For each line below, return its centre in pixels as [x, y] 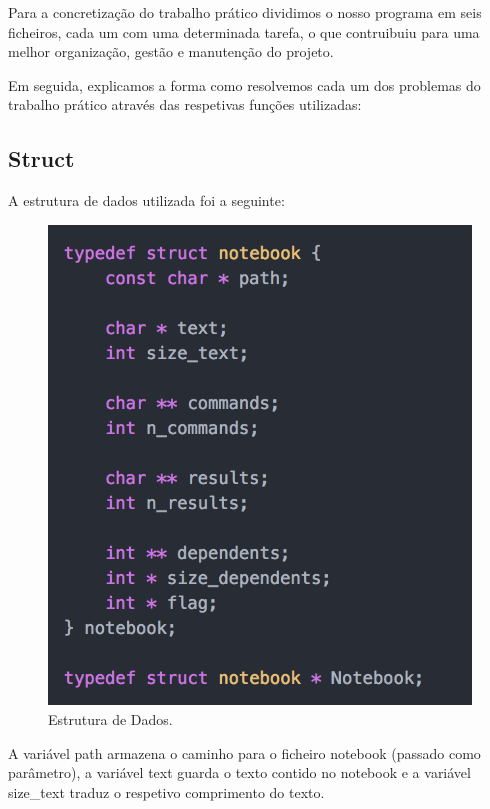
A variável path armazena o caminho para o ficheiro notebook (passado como [244, 752]
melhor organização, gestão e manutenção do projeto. [171, 51]
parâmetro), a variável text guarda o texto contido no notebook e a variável [239, 772]
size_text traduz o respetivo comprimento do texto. [166, 791]
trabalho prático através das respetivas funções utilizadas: [185, 104]
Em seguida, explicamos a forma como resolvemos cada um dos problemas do [244, 84]
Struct [41, 158]
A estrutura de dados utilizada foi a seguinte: [146, 200]
